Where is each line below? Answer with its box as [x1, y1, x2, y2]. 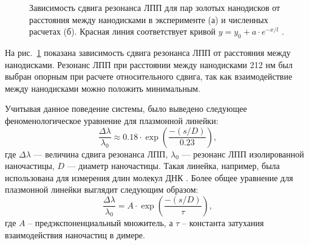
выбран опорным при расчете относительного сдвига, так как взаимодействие [5, 70, 293, 83]
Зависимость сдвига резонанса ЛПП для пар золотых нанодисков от [29, 1, 280, 13]
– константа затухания [182, 216, 264, 229]
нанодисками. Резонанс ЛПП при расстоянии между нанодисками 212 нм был [5, 58, 293, 71]
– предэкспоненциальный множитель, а [28, 216, 173, 229]
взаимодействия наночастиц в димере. [5, 228, 145, 241]
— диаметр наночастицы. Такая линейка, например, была [67, 159, 280, 172]
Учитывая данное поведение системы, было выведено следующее [5, 102, 247, 115]
